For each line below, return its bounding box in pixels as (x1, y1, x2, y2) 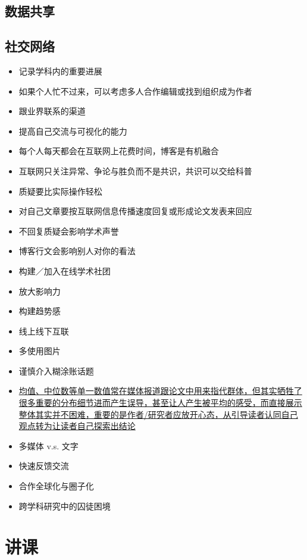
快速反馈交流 (18, 459, 69, 472)
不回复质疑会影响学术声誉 (18, 224, 119, 237)
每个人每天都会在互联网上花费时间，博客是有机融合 (18, 145, 219, 157)
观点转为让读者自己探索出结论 (18, 420, 136, 432)
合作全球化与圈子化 (18, 480, 94, 492)
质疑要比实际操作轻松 (18, 184, 102, 197)
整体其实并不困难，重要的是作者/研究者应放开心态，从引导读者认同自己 (18, 408, 298, 420)
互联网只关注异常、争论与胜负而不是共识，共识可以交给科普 (18, 164, 252, 177)
